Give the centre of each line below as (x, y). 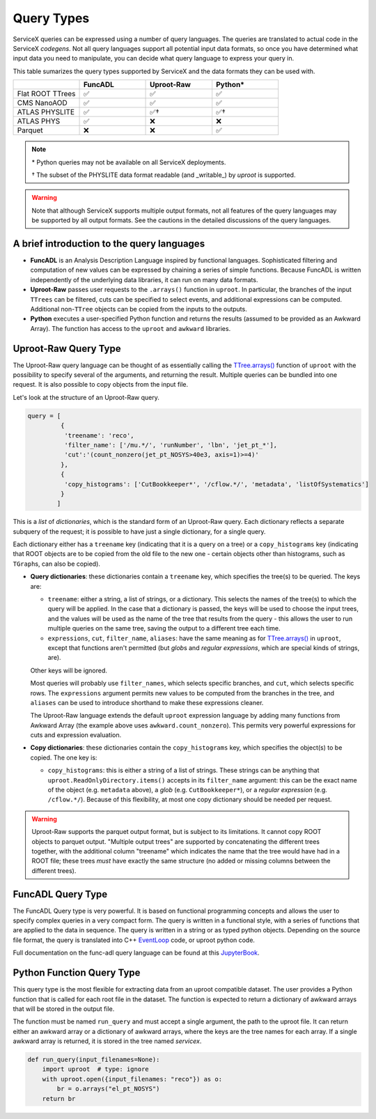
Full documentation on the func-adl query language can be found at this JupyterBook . (136, 953)
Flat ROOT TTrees (46, 94)
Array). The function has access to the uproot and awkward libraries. (131, 328)
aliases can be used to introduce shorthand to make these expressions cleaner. (147, 702)
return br (59, 1098)
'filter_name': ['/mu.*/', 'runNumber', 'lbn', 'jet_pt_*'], (171, 445)
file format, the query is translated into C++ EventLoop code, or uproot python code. (134, 940)
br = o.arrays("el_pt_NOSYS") (108, 1089)
